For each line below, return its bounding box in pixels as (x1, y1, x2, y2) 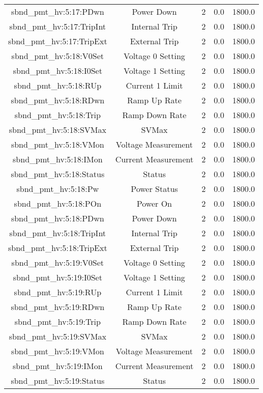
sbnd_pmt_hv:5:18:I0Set (13, 65, 102, 76)
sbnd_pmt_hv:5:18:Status (11, 168, 105, 180)
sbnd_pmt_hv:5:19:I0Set (13, 271, 102, 283)
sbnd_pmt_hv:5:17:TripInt (9, 20, 106, 32)
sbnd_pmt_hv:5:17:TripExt (8, 35, 107, 47)
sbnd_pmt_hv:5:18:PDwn (11, 212, 104, 224)
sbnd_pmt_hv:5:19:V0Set (11, 257, 104, 268)
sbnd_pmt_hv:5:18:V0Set (11, 50, 104, 62)
